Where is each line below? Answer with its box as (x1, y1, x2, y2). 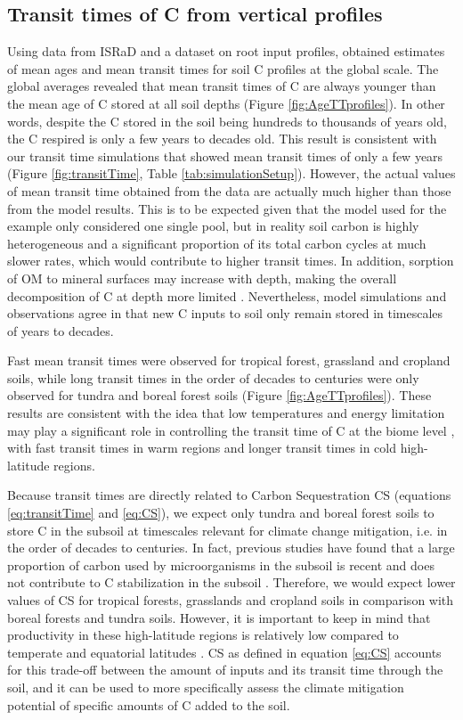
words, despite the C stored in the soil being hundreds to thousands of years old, (7, 111, 447, 130)
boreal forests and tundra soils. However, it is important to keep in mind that (7, 608, 431, 626)
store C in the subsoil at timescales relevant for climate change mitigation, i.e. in (7, 520, 448, 539)
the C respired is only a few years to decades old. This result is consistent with (7, 129, 437, 148)
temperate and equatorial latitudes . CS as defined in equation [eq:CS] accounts (7, 642, 442, 661)
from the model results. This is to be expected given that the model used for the (7, 199, 447, 217)
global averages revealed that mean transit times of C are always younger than (7, 77, 436, 95)
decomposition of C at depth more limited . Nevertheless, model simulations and (7, 286, 447, 305)
